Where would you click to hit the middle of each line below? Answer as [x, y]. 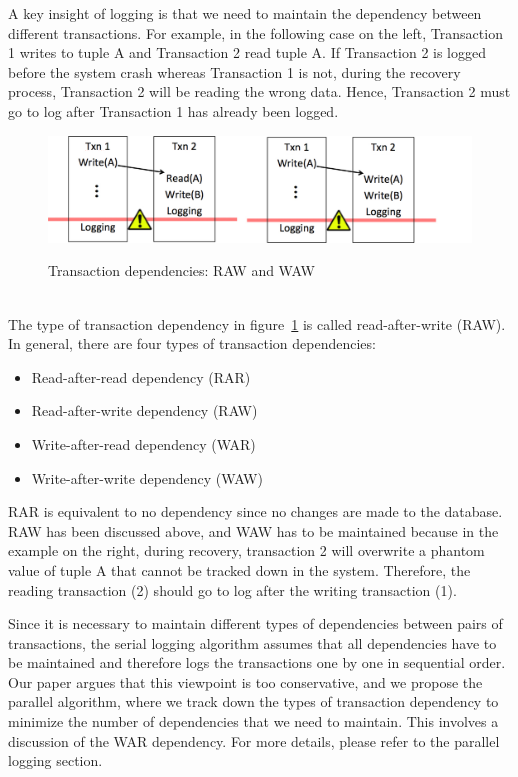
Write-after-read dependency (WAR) [143, 443]
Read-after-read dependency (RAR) [141, 376]
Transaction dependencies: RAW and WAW [181, 270]
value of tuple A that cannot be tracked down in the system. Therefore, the [239, 569]
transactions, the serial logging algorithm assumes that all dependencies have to [252, 642]
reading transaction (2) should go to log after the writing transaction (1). [232, 589]
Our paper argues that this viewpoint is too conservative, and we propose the [245, 681]
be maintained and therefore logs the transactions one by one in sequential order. [257, 662]
